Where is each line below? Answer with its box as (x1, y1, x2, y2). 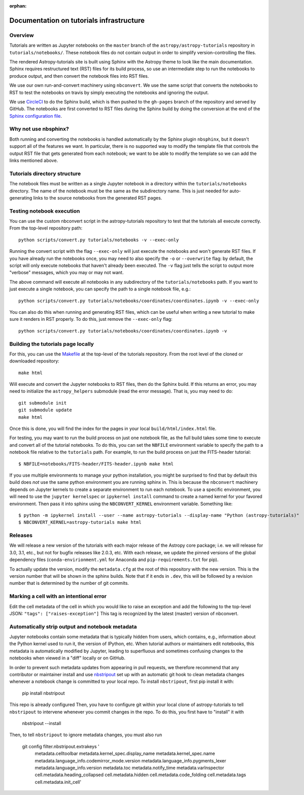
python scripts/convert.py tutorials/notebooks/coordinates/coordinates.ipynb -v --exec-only (18, 297, 259, 304)
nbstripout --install (22, 720, 61, 726)
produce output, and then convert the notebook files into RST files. (9, 73, 149, 79)
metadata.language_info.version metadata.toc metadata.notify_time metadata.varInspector (35, 765, 224, 771)
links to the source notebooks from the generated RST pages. (33, 194, 162, 201)
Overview (9, 31, 34, 39)
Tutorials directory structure (9, 170, 81, 177)
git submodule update (18, 407, 72, 413)
